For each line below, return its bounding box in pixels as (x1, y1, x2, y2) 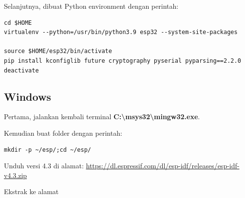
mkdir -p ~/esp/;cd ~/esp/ (4, 146, 91, 153)
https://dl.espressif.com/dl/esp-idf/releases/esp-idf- (86, 161, 240, 171)
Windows (4, 89, 51, 104)
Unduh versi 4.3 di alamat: (4, 161, 84, 171)
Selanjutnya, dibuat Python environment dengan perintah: (4, 1, 179, 11)
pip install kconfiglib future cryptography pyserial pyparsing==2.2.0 (4, 57, 241, 64)
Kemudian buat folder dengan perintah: (4, 127, 122, 138)
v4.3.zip (4, 170, 27, 180)
